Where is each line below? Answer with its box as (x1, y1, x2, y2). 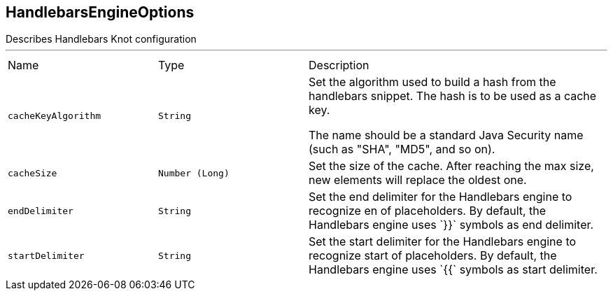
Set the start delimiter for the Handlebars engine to (309, 234, 577, 249)
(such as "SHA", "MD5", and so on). (309, 142, 495, 157)
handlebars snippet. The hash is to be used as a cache (309, 89, 597, 104)
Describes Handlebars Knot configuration (6, 33, 197, 45)
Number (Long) (158, 167, 230, 178)
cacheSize (8, 167, 57, 178)
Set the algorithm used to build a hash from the (309, 75, 556, 90)
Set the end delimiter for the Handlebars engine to (309, 190, 572, 204)
